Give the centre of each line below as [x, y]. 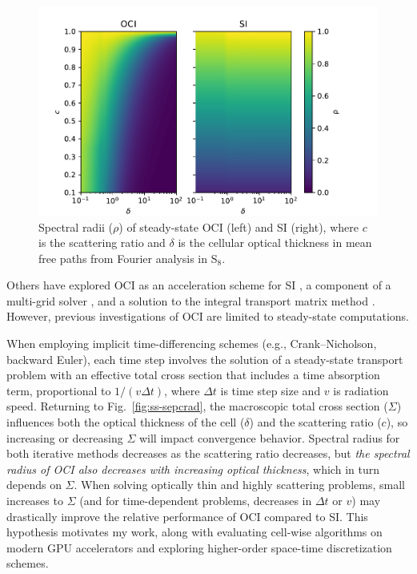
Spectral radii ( [76, 226]
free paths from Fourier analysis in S [128, 258]
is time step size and [271, 390]
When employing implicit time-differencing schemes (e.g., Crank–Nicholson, [192, 344]
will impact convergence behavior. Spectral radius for [269, 437]
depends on [34, 485]
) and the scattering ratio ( [315, 422]
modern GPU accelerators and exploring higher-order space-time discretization [199, 547]
